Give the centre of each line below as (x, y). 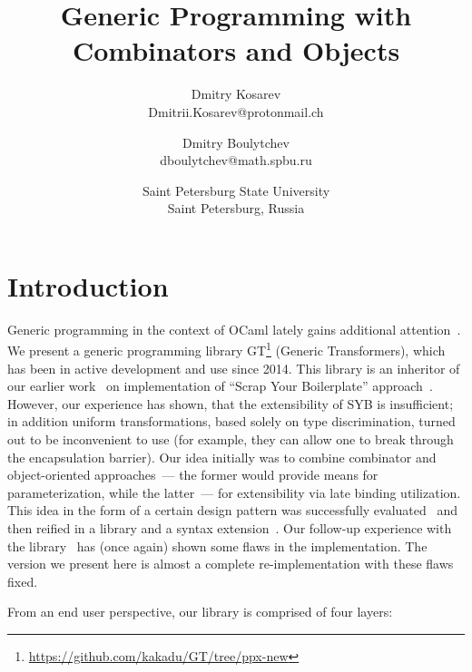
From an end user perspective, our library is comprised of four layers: (200, 612)
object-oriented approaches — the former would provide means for (193, 475)
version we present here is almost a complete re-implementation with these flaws (231, 564)
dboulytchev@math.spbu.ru (236, 160)
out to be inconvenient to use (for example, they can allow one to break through (231, 439)
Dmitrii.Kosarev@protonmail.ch (236, 111)
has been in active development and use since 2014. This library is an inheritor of (234, 368)
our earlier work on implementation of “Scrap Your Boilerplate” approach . (220, 386)
